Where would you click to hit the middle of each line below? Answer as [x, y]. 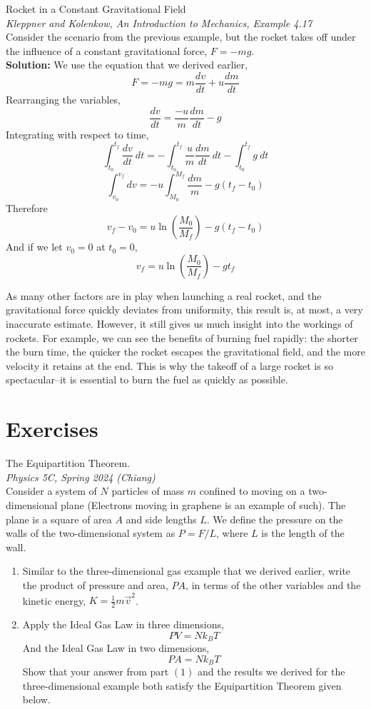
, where [232, 533]
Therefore [27, 207]
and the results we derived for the [271, 672]
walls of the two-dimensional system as [91, 533]
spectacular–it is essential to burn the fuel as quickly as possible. [147, 379]
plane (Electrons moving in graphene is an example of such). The [203, 504]
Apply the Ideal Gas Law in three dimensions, [123, 624]
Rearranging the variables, [63, 100]
